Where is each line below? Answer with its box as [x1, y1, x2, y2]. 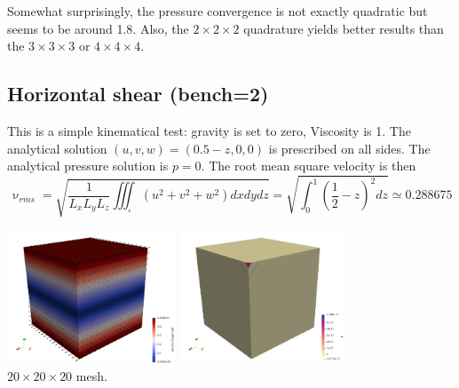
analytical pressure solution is [7, 156, 169, 175]
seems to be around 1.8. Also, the [7, 19, 189, 37]
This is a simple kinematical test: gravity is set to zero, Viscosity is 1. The [7, 121, 411, 139]
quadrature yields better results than [243, 19, 444, 37]
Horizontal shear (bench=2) [7, 80, 269, 107]
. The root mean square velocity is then [201, 156, 416, 175]
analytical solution [7, 139, 107, 157]
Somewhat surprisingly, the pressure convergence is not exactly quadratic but [7, 2, 428, 20]
